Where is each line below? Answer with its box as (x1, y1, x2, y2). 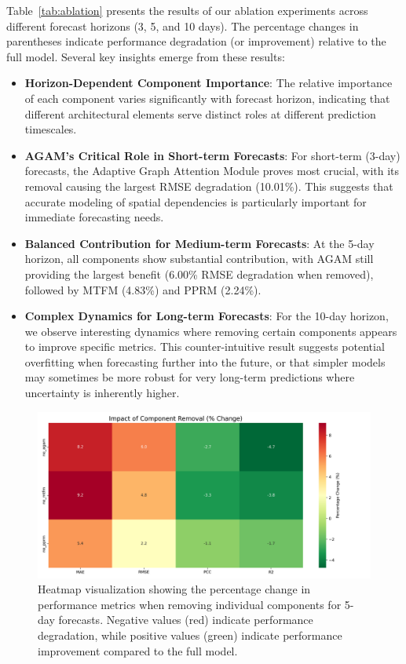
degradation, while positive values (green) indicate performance (38, 627, 342, 644)
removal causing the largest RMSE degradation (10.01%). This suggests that (24, 177, 393, 194)
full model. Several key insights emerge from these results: (6, 48, 285, 64)
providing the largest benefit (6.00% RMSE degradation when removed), (24, 265, 374, 282)
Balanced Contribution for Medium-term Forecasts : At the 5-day (24, 235, 375, 251)
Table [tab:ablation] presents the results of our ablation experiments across (6, 2, 368, 18)
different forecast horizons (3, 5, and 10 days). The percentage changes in (6, 17, 359, 34)
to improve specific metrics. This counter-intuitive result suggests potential (24, 338, 385, 355)
